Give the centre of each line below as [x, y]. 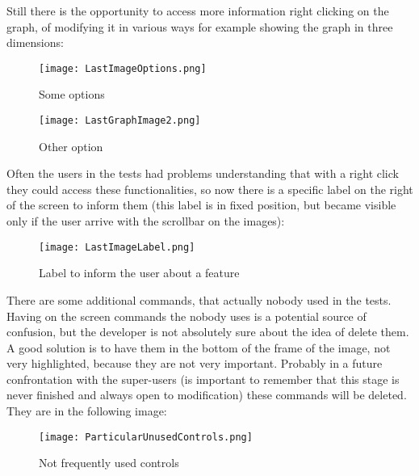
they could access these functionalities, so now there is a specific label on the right [210, 189]
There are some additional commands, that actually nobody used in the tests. [199, 299]
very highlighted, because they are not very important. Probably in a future [195, 363]
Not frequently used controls [109, 463]
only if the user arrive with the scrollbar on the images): [146, 221]
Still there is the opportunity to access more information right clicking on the [198, 11]
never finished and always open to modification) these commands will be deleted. [207, 395]
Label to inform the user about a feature [139, 273]
